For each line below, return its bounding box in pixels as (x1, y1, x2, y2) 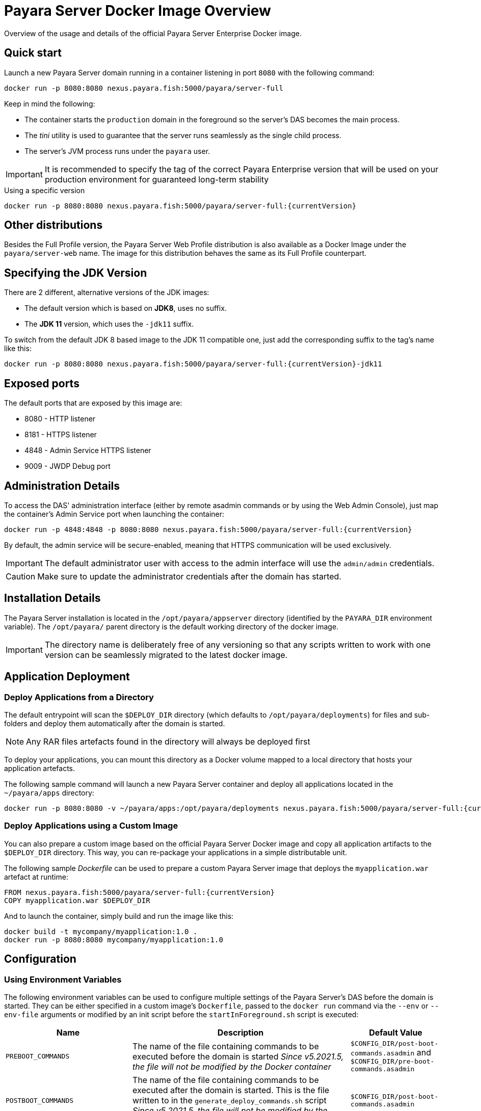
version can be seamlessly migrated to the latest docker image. (44, 649, 288, 660)
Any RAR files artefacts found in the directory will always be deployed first (26, 736, 310, 747)
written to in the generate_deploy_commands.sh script (132, 1095, 327, 1105)
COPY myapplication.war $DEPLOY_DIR (4, 896, 150, 905)
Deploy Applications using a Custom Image (4, 821, 178, 831)
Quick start (4, 46, 62, 60)
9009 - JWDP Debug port (24, 462, 111, 471)
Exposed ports (4, 377, 79, 390)
